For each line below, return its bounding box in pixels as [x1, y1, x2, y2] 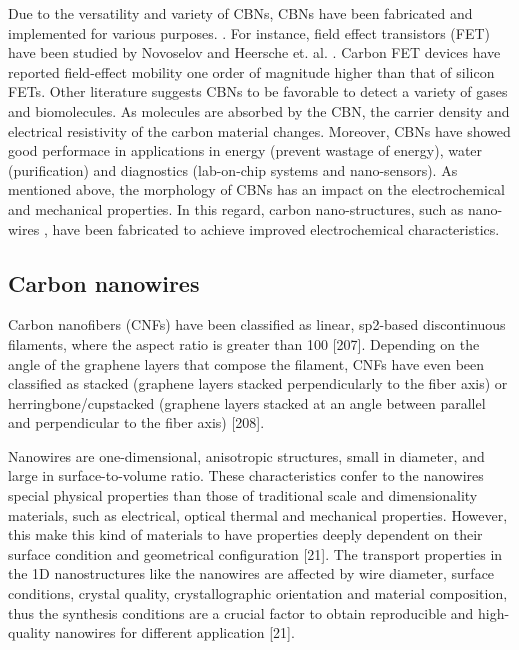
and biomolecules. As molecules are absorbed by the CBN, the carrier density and [8, 100, 510, 121]
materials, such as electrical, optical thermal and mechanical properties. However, [8, 504, 508, 525]
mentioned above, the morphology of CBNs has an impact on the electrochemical [8, 179, 505, 200]
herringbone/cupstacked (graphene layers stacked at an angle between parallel [8, 392, 486, 413]
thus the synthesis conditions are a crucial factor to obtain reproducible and [8, 602, 474, 623]
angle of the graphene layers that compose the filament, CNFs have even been [8, 353, 485, 374]
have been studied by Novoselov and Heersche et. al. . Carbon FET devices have [8, 42, 501, 63]
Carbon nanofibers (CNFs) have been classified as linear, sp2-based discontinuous [8, 314, 506, 335]
